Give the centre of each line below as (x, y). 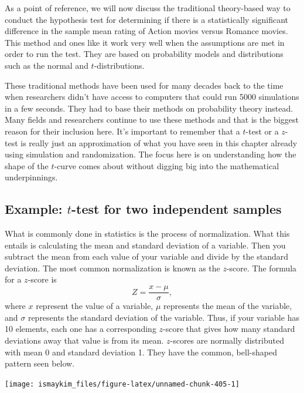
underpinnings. (31, 177)
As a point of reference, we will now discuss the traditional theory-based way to (148, 8)
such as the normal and (47, 65)
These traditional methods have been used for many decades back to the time (144, 85)
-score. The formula (262, 268)
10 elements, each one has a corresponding (81, 329)
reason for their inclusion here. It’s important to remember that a (122, 131)
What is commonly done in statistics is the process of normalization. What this (147, 234)
